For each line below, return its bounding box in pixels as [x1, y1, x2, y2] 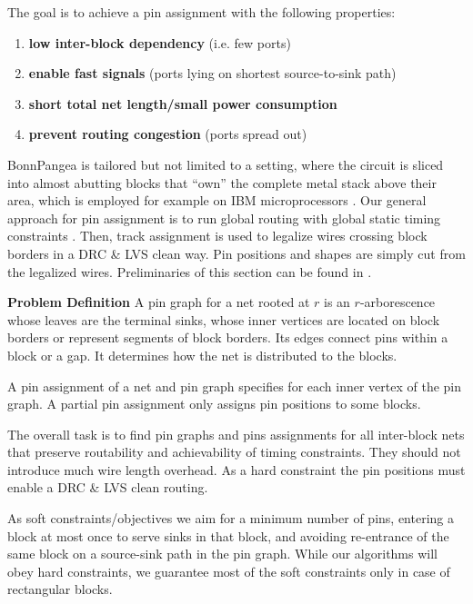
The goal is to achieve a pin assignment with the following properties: [7, 3, 396, 21]
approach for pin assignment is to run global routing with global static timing [7, 208, 441, 227]
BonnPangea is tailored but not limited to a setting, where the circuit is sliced [7, 154, 444, 173]
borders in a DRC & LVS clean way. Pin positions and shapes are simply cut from [7, 243, 466, 262]
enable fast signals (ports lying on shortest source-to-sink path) [28, 64, 397, 83]
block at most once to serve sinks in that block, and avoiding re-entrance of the [7, 526, 449, 545]
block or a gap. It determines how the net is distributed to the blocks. [7, 345, 398, 364]
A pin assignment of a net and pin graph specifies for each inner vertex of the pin [7, 376, 462, 395]
